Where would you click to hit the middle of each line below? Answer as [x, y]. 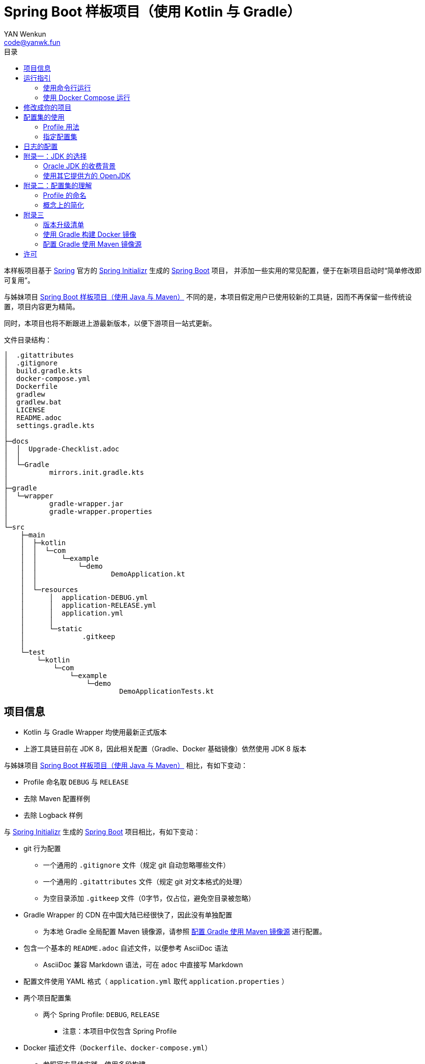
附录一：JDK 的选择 [55, 156]
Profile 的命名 [65, 195]
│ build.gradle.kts [43, 371]
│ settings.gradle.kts [49, 425]
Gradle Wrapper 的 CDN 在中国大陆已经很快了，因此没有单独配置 [128, 915]
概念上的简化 [64, 205]
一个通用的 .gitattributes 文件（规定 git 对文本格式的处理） [145, 881]
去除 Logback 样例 [53, 815]
